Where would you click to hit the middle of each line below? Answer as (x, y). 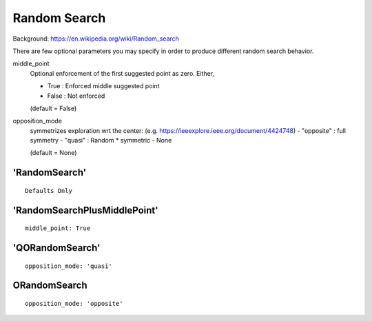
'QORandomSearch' (56, 248)
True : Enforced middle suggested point (103, 86)
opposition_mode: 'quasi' (69, 266)
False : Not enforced (76, 96)
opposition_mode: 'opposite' (74, 304)
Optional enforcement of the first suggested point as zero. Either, (122, 73)
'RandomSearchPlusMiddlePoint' (85, 210)
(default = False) (53, 108)
